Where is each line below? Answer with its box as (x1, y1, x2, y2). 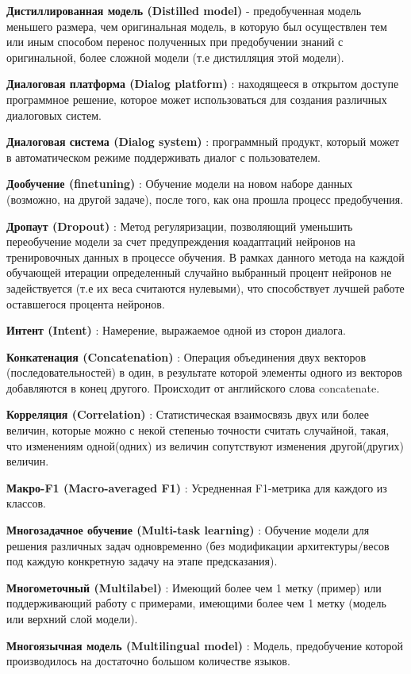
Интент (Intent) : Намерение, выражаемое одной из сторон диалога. (6, 322, 346, 339)
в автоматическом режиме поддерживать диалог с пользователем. (6, 148, 321, 165)
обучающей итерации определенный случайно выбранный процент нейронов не (6, 264, 392, 281)
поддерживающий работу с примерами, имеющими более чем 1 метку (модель (6, 595, 386, 611)
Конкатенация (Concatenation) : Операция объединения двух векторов (6, 348, 367, 365)
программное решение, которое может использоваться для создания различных (6, 90, 387, 107)
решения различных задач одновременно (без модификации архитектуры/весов (6, 537, 390, 553)
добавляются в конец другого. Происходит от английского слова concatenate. (6, 379, 380, 396)
